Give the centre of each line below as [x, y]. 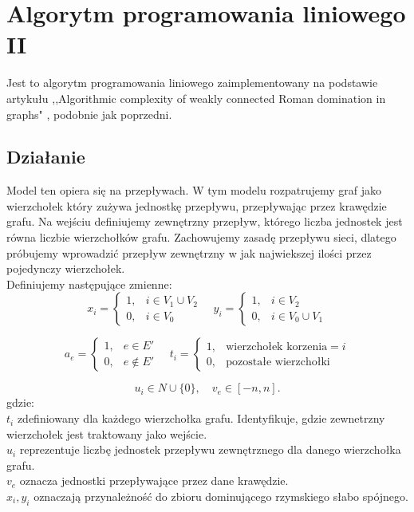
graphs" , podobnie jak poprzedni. [89, 114]
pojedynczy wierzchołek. [66, 268]
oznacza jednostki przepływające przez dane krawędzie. [154, 480]
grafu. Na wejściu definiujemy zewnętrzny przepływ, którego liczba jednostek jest [205, 221]
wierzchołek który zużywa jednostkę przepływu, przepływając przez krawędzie [197, 205]
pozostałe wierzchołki [278, 362]
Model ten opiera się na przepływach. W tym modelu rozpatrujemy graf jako [194, 190]
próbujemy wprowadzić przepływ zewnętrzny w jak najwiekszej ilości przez [189, 252]
